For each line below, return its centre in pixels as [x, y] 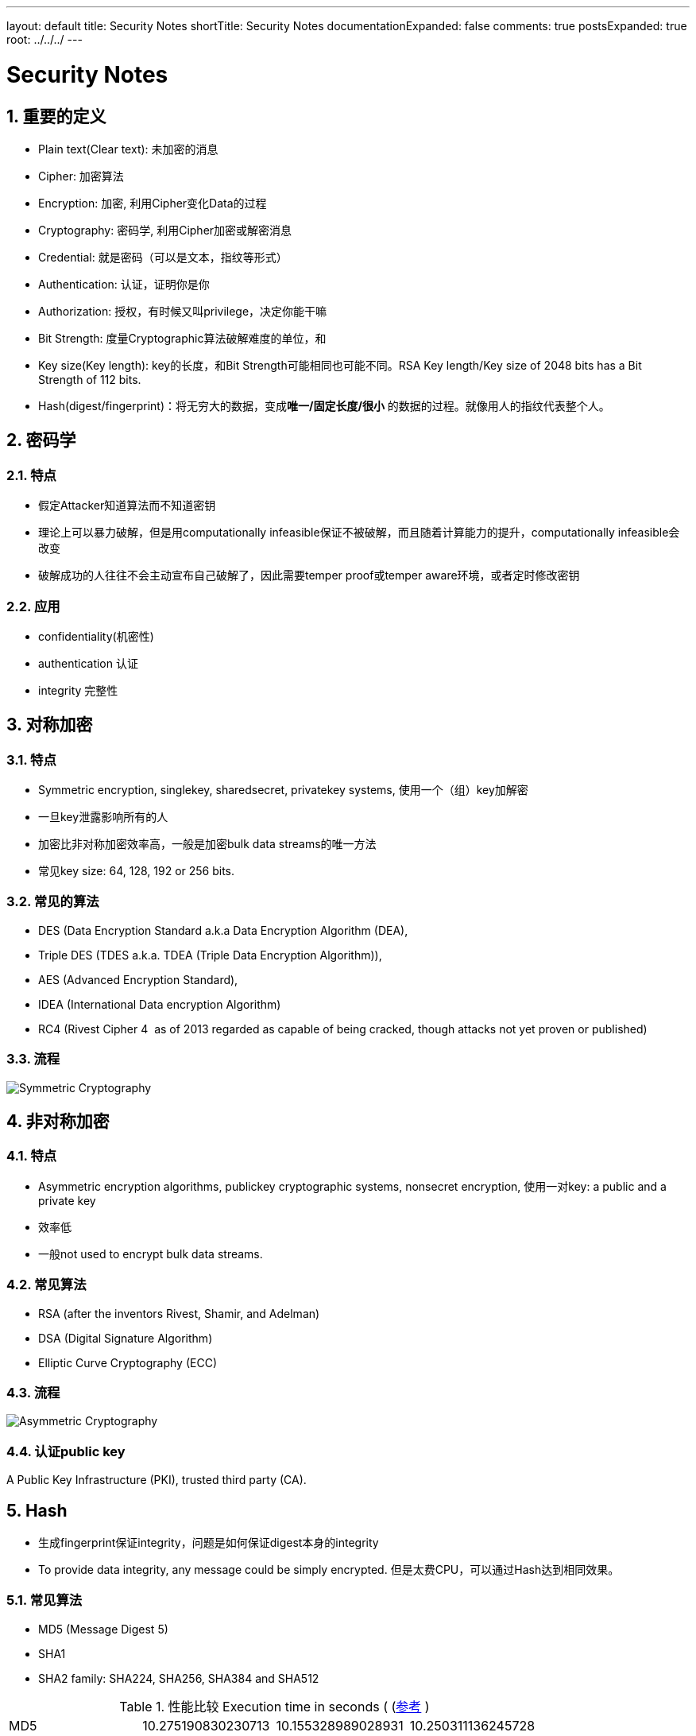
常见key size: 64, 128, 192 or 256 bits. [137, 871]
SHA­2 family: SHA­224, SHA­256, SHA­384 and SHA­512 [179, 1678]
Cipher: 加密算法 [81, 176]
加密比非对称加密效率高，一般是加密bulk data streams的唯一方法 [207, 844]
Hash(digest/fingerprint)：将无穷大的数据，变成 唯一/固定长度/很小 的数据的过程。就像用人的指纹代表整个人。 [324, 405]
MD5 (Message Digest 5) [103, 1629]
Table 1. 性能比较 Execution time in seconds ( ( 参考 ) [275, 1706]
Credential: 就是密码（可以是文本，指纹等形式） [163, 257]
